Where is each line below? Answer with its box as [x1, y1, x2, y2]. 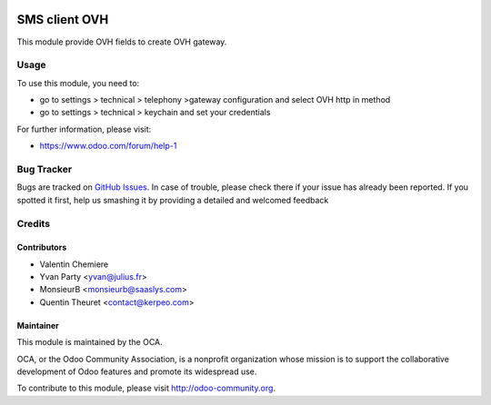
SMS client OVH [16, 12, 109, 27]
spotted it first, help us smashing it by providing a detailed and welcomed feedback [16, 194, 329, 205]
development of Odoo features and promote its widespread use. [16, 366, 257, 377]
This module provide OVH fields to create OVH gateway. [16, 36, 227, 47]
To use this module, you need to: [16, 77, 140, 88]
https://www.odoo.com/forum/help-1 [39, 141, 177, 152]
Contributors [16, 242, 67, 253]
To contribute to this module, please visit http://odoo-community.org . [16, 382, 276, 394]
